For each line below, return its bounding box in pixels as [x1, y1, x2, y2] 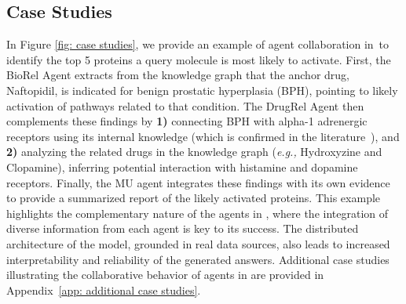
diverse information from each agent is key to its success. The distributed [6, 220, 359, 237]
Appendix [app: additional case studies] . [6, 281, 201, 298]
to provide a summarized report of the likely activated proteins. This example [6, 190, 381, 206]
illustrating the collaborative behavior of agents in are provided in [6, 266, 324, 283]
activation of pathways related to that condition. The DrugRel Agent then [6, 97, 364, 114]
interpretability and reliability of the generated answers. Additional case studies [6, 251, 390, 267]
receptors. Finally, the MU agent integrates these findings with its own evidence [6, 174, 390, 190]
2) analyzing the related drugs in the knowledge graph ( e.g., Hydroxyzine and [6, 143, 382, 160]
